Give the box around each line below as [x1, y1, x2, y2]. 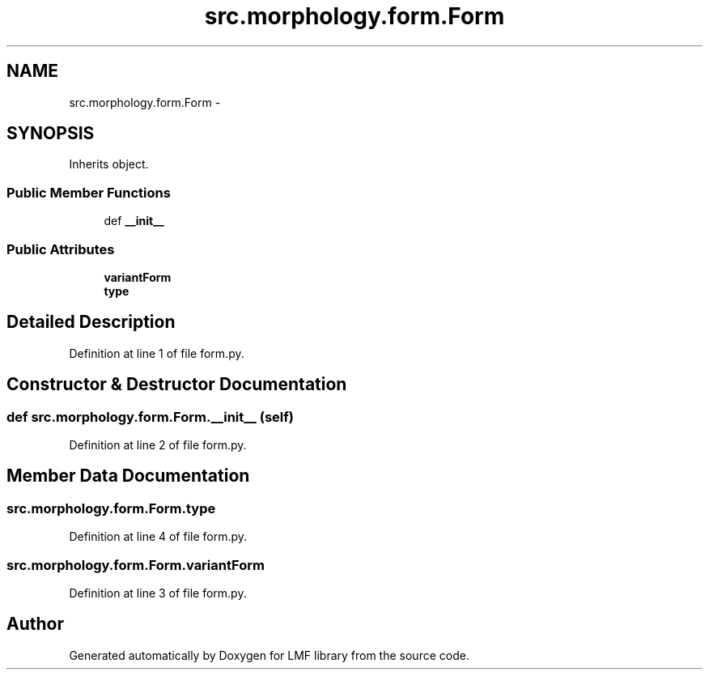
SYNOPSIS [6, 123, 95, 144]
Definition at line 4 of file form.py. [69, 529, 248, 544]
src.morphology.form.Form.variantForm [6, 556, 265, 573]
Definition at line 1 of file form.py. [69, 346, 244, 360]
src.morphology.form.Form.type [6, 500, 216, 517]
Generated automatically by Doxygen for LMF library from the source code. [69, 648, 469, 662]
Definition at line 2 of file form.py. [69, 438, 247, 452]
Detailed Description [6, 312, 176, 333]
